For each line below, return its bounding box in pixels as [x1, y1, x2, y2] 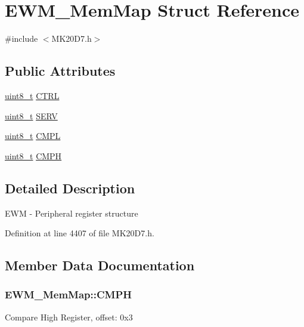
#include [5, 32, 38, 45]
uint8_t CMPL [5, 129, 61, 142]
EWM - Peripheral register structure [5, 206, 138, 219]
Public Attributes [5, 61, 116, 80]
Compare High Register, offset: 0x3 [5, 310, 133, 323]
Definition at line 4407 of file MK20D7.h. [5, 227, 154, 239]
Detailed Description [5, 178, 135, 197]
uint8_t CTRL [5, 89, 60, 101]
